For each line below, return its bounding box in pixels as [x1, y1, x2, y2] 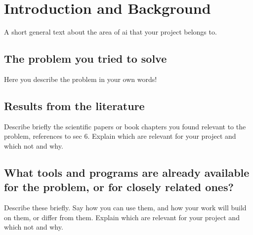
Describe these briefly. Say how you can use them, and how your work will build [4, 202, 247, 213]
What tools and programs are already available [4, 164, 250, 180]
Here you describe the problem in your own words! [4, 74, 157, 84]
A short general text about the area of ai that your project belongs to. [4, 27, 217, 37]
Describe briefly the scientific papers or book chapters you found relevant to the [4, 121, 246, 131]
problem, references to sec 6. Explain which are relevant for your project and [4, 131, 236, 141]
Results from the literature [4, 98, 145, 113]
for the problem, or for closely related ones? [4, 179, 234, 195]
